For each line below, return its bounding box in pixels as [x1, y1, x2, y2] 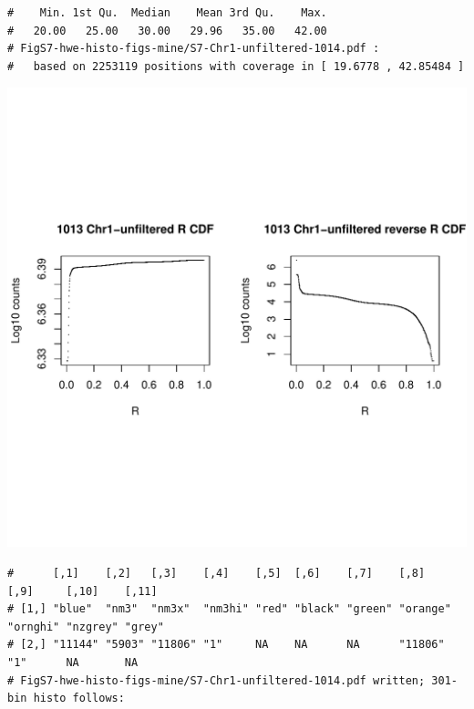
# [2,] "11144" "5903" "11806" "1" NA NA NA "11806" [7, 638, 445, 652]
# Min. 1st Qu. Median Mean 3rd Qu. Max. [7, 6, 327, 19]
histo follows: [33, 692, 125, 705]
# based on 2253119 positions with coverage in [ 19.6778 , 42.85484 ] [7, 59, 465, 73]
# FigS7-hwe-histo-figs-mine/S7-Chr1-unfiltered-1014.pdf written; [7, 673, 426, 687]
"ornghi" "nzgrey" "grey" [7, 620, 164, 633]
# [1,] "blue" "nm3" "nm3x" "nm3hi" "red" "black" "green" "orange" [7, 602, 451, 616]
